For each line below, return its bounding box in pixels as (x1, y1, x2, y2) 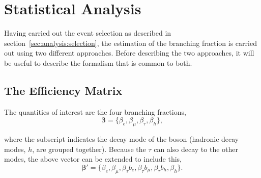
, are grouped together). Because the (32, 143, 146, 154)
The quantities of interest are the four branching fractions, (4, 106, 186, 117)
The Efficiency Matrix (4, 82, 123, 98)
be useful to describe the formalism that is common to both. (4, 57, 192, 68)
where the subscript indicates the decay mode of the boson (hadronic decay (4, 134, 239, 144)
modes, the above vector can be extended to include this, (4, 154, 182, 164)
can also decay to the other (154, 143, 239, 154)
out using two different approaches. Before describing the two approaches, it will (4, 47, 254, 58)
